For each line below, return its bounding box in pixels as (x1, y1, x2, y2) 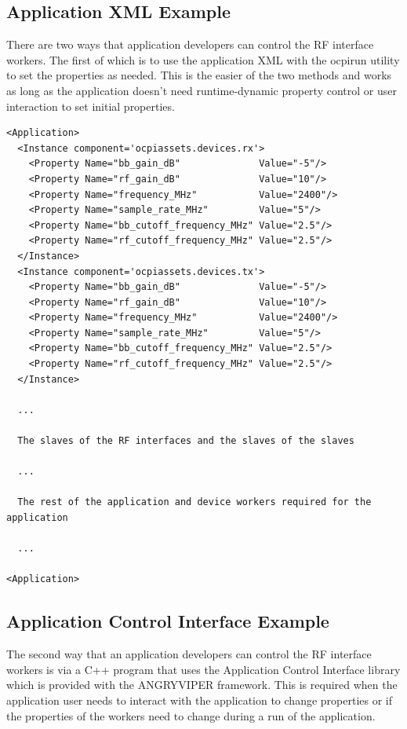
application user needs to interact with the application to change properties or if (6, 691, 392, 708)
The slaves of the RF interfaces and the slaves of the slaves (17, 435, 354, 447)
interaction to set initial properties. (6, 97, 175, 114)
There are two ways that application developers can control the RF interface (6, 36, 374, 53)
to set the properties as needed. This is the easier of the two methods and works (6, 67, 392, 83)
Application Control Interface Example (6, 609, 329, 633)
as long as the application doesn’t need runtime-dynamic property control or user (6, 82, 397, 98)
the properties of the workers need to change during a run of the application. (6, 707, 376, 724)
